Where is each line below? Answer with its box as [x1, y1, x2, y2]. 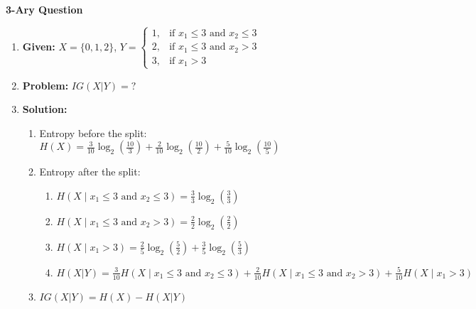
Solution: [22, 102, 67, 116]
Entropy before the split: [39, 125, 147, 140]
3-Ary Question [6, 2, 83, 16]
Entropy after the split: [39, 164, 141, 179]
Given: [22, 38, 55, 53]
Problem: [22, 77, 69, 92]
